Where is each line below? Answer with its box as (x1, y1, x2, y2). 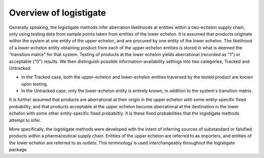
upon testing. (21, 81, 48, 87)
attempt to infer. (9, 117, 42, 123)
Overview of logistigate (9, 7, 106, 18)
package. (9, 147, 28, 153)
